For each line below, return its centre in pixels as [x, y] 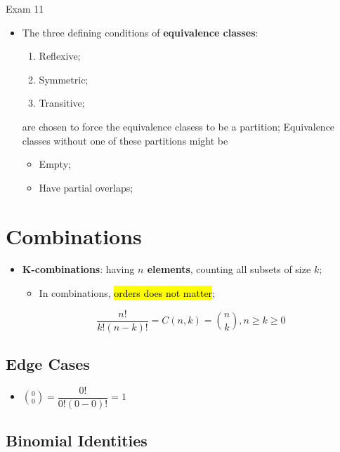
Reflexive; [60, 56]
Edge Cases [48, 364]
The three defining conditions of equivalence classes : [140, 32]
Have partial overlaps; [86, 187]
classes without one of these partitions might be [125, 140]
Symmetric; [64, 79]
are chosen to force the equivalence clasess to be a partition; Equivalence [178, 126]
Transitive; [62, 103]
